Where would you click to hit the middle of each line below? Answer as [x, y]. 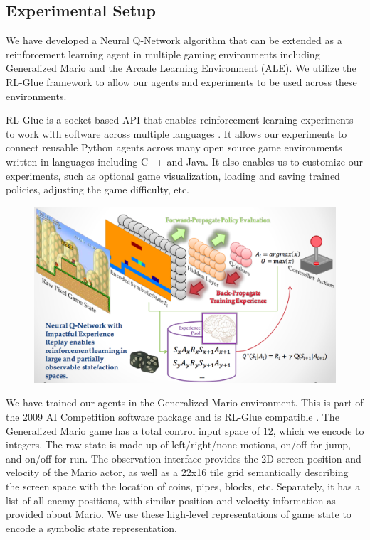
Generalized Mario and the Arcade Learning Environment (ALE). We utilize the [181, 68]
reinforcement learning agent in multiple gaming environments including [163, 54]
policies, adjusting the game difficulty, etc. [97, 189]
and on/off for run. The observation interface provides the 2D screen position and [184, 458]
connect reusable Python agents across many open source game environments [174, 147]
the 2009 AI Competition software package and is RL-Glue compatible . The [173, 416]
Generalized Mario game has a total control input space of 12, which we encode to [185, 430]
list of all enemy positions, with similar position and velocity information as [171, 500]
